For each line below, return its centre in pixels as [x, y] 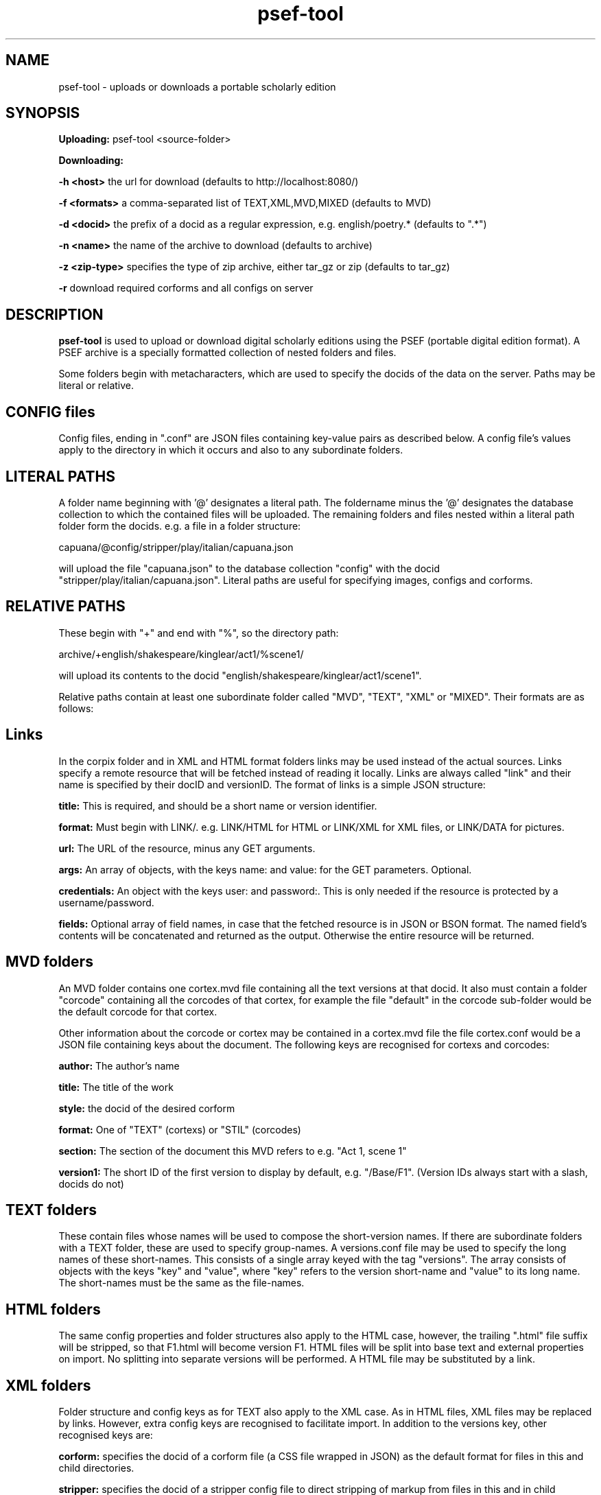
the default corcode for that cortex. [138, 1011]
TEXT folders [51, 1210]
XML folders [48, 1385]
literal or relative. [96, 386]
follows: [76, 708]
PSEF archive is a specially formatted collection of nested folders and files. [227, 353]
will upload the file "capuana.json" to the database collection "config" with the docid [249, 568]
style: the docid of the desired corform [147, 1108]
